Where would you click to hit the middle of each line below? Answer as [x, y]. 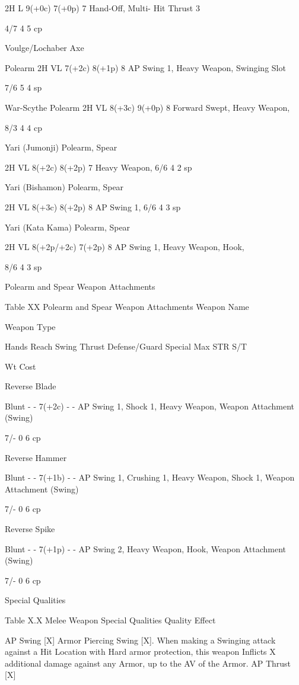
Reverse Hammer [36, 457]
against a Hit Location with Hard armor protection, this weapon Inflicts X [140, 652]
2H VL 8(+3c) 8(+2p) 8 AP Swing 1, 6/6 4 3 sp [93, 207]
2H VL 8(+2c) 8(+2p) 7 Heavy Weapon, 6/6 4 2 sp [98, 167]
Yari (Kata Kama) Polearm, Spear [68, 227]
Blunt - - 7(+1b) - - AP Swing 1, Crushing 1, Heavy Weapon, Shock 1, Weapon [150, 477]
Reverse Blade [31, 386]
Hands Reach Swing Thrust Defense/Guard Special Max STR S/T [126, 346]
